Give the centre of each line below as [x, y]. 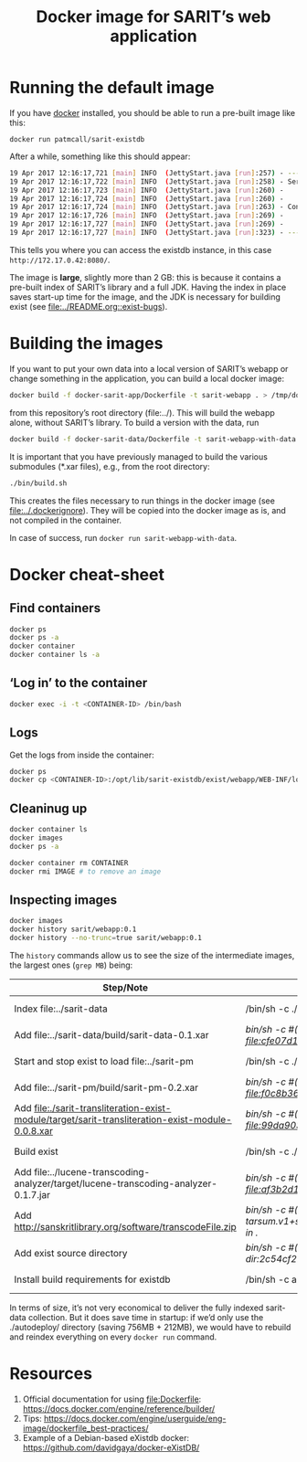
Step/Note [125, 987]
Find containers [55, 608]
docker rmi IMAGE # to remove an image [85, 871]
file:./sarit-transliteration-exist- [102, 1107]
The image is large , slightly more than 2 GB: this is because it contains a [145, 277]
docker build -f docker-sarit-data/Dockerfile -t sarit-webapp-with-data [153, 439]
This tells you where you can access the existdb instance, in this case [141, 249]
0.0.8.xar [33, 1130]
